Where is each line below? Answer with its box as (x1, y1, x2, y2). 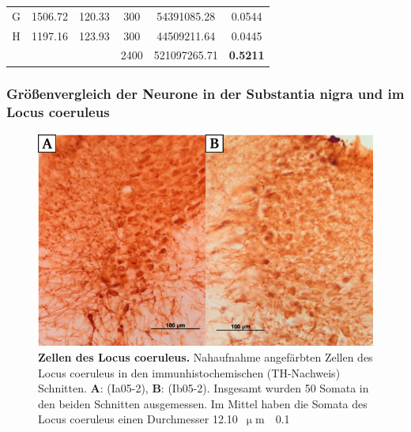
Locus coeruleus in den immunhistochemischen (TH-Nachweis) (38, 364, 341, 381)
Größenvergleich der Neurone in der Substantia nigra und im (6, 84, 405, 104)
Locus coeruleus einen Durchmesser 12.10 (38, 411, 238, 427)
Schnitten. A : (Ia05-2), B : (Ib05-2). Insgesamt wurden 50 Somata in (38, 380, 369, 396)
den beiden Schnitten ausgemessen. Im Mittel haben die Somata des (38, 395, 368, 411)
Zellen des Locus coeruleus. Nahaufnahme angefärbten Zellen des (38, 348, 373, 365)
